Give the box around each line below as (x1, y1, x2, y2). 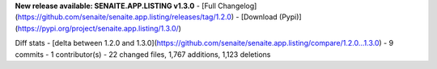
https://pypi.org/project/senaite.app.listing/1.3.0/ (17, 23, 180, 33)
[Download (240, 12, 278, 22)
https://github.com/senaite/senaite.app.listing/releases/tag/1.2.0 (17, 12, 232, 22)
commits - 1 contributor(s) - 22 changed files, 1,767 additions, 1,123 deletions (15, 49, 271, 59)
